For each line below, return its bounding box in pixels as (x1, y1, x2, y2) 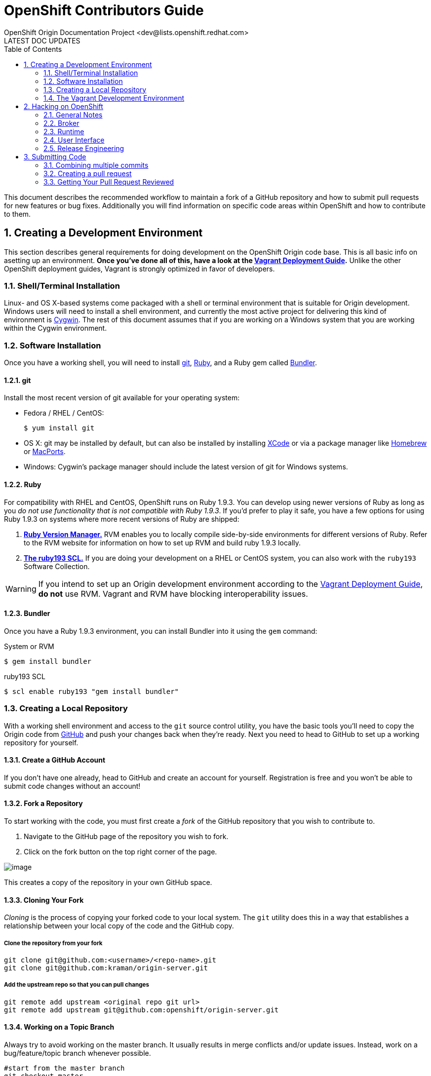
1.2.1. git (4, 376, 31, 384)
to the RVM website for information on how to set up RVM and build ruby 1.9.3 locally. (24, 538, 301, 547)
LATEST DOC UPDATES (4, 36, 80, 45)
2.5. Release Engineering (43, 144, 124, 153)
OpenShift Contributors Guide (4, 2, 204, 19)
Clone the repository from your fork (4, 939, 103, 947)
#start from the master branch (4, 1064, 125, 1072)
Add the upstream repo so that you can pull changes (4, 981, 149, 989)
